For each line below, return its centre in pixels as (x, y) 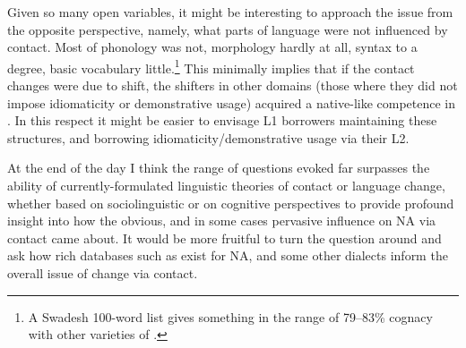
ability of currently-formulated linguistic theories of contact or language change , (226, 185)
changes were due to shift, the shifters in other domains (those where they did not (233, 85)
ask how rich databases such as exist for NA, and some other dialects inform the (228, 255)
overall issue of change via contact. (103, 272)
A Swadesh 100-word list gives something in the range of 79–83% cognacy (230, 316)
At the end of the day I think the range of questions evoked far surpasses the (219, 168)
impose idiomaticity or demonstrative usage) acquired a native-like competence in (232, 102)
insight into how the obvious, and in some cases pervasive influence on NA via (222, 221)
